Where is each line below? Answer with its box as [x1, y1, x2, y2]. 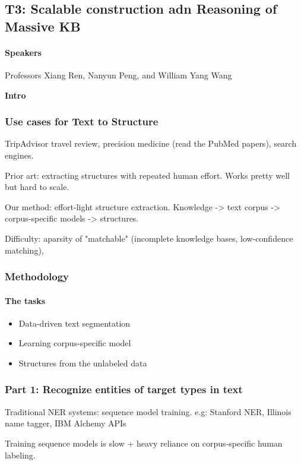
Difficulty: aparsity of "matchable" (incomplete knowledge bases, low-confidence [5, 232, 293, 244]
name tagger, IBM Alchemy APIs [5, 417, 126, 429]
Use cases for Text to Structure [5, 114, 159, 129]
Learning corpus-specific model [18, 337, 131, 349]
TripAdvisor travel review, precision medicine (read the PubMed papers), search [5, 137, 297, 150]
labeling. [5, 448, 36, 461]
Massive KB [5, 17, 81, 35]
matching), [5, 243, 44, 256]
